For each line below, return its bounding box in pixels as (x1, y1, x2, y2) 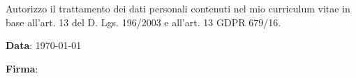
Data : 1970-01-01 (6, 38, 82, 52)
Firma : (6, 61, 38, 75)
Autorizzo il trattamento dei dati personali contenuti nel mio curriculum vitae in (6, 1, 350, 15)
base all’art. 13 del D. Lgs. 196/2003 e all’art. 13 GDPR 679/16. (6, 14, 281, 29)
